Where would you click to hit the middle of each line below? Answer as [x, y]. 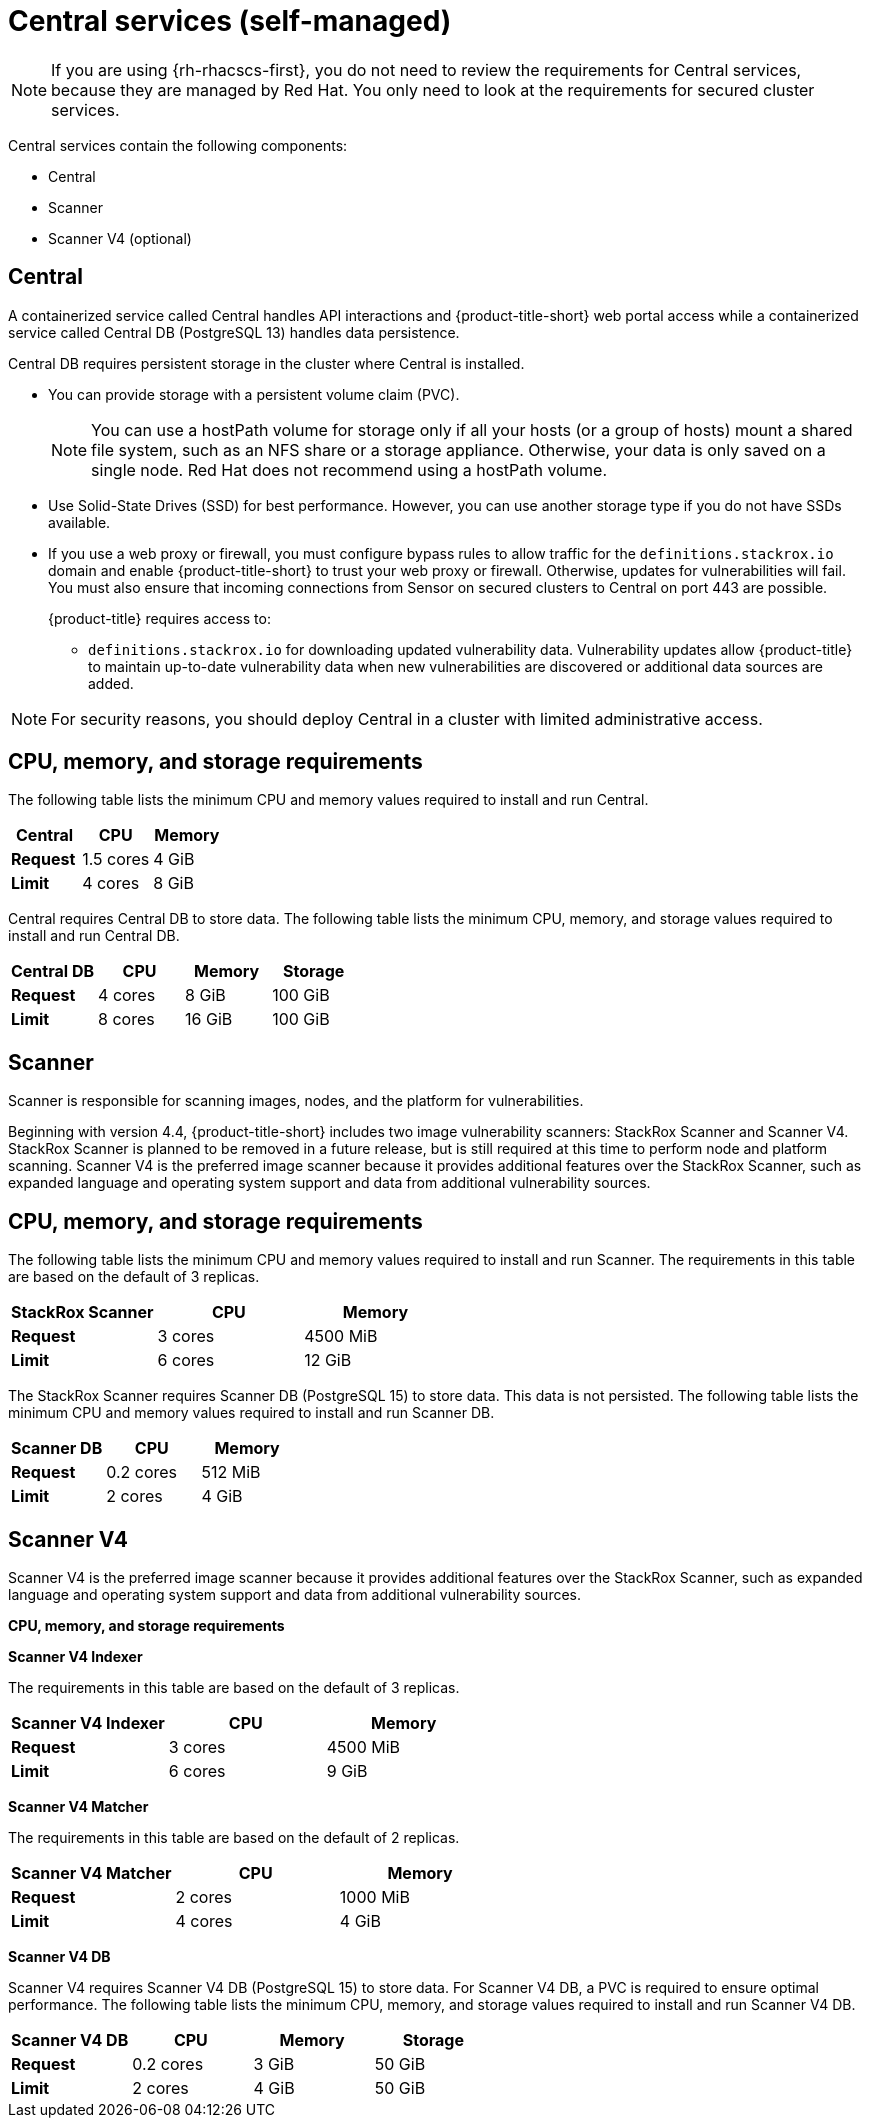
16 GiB [209, 1019]
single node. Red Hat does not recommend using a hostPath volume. [349, 469]
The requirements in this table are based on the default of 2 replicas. [234, 1837]
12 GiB [328, 1360]
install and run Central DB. [94, 936]
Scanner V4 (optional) [120, 238]
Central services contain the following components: [178, 145]
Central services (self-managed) [230, 21]
